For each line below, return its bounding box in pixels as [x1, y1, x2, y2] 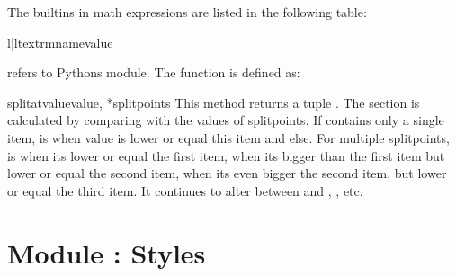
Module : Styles [7, 234, 206, 271]
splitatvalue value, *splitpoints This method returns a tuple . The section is [7, 93, 420, 111]
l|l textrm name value [7, 32, 113, 51]
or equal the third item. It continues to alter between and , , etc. [7, 181, 363, 200]
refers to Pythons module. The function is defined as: [7, 63, 300, 82]
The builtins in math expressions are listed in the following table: [7, 3, 367, 21]
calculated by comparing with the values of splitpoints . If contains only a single [7, 111, 444, 129]
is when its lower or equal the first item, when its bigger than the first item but [7, 146, 445, 165]
